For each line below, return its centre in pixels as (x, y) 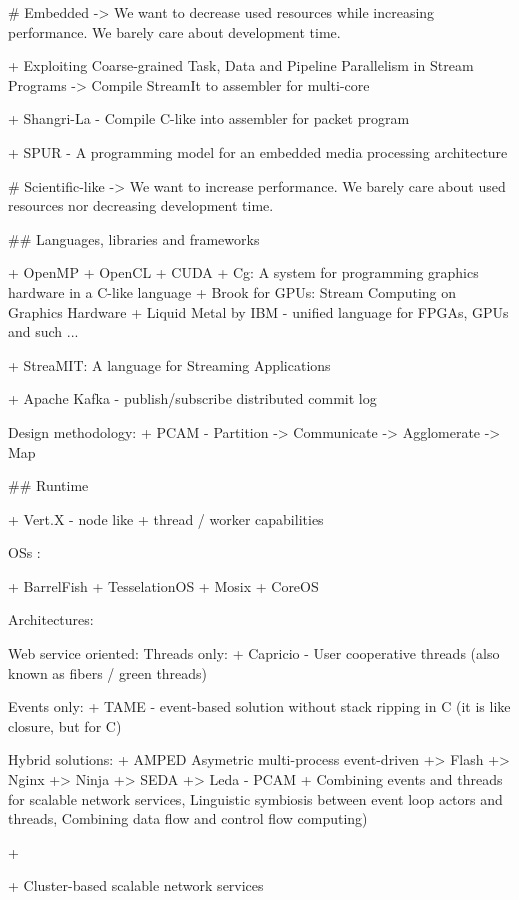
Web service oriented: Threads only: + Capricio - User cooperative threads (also (254, 653)
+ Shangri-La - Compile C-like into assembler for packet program (209, 118)
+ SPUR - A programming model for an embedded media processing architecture (258, 151)
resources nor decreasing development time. (141, 205)
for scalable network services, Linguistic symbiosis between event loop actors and (255, 798)
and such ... (43, 331)
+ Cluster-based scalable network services (136, 885)
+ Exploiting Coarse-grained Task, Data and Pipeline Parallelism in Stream (241, 65)
